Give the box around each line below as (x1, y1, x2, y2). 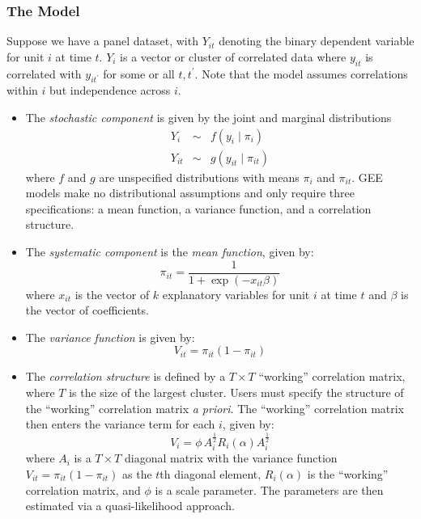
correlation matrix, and (25, 481, 141, 498)
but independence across (49, 82, 171, 99)
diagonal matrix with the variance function (124, 449, 338, 466)
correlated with (6, 65, 82, 82)
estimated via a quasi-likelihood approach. (25, 497, 235, 514)
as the (122, 465, 152, 482)
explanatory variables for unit (162, 285, 310, 302)
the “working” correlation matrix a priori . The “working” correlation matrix (25, 399, 405, 416)
